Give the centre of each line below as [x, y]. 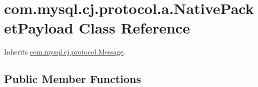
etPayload [39, 28]
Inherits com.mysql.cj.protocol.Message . [65, 52]
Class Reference [134, 28]
